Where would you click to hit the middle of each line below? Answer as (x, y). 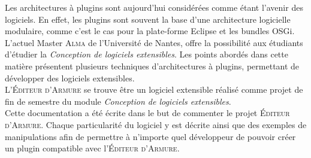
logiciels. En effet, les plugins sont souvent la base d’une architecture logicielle (148, 19)
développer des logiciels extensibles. (70, 78)
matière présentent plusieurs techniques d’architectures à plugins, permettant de (152, 66)
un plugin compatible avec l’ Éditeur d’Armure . (92, 148)
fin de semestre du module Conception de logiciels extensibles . (118, 101)
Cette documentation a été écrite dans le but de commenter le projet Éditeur (147, 113)
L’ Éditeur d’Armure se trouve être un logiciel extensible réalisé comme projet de (154, 89)
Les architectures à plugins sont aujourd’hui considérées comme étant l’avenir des (154, 7)
